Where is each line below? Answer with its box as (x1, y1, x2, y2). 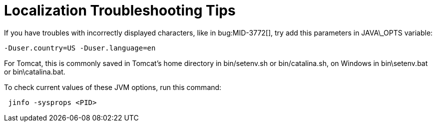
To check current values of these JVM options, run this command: (4, 82, 222, 91)
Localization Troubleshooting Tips (4, 2, 236, 19)
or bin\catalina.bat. (4, 67, 65, 76)
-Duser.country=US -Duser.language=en (4, 43, 156, 52)
